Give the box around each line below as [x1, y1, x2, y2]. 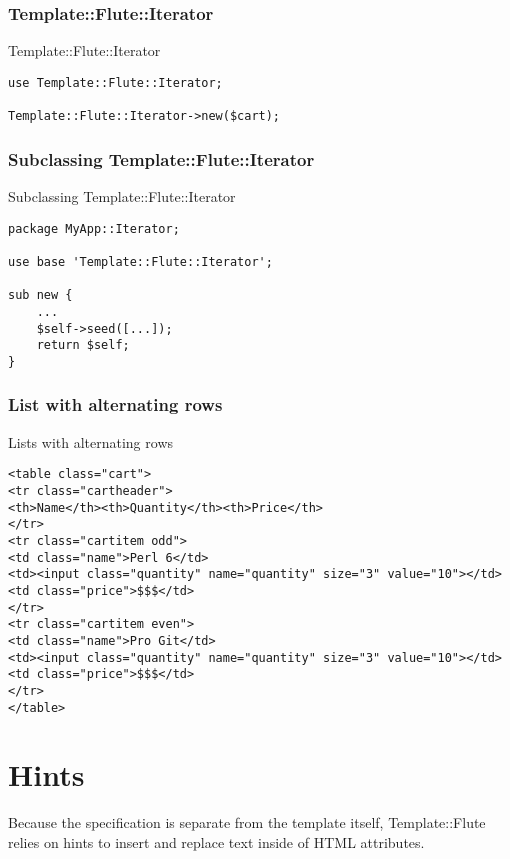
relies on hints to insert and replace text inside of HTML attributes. [8, 831, 425, 852]
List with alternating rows [8, 392, 223, 417]
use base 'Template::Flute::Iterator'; [8, 254, 273, 269]
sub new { [8, 288, 73, 303]
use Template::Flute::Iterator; [8, 75, 223, 90]
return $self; [36, 338, 130, 353]
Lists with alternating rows [8, 431, 174, 452]
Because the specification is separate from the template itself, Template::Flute [8, 812, 486, 833]
